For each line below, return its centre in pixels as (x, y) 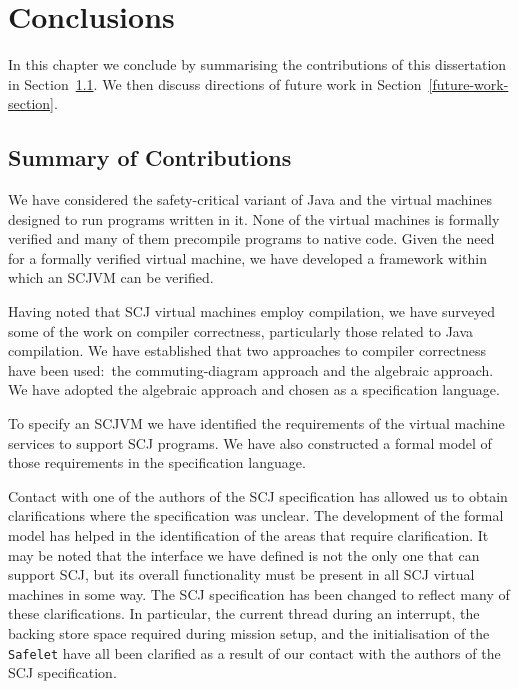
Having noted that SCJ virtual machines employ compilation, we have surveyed (251, 311)
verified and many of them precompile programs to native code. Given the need (251, 238)
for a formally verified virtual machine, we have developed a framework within (247, 257)
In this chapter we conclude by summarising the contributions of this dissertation (257, 64)
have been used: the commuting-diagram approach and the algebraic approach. (251, 369)
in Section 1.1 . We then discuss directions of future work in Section (215, 83)
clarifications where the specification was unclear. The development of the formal (256, 515)
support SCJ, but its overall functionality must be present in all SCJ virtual (241, 574)
